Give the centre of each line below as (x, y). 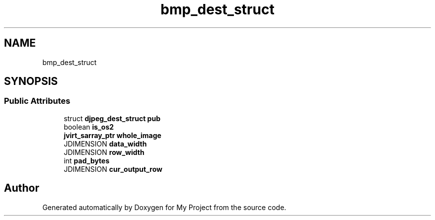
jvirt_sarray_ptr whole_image (112, 135)
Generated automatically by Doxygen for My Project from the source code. (164, 207)
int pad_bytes (87, 160)
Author (22, 188)
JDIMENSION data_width (105, 144)
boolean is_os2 (89, 127)
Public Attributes (37, 101)
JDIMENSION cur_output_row (113, 169)
